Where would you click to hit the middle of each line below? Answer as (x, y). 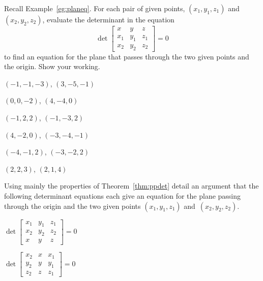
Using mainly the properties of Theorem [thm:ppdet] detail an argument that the (131, 186)
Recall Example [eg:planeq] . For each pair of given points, (95, 8)
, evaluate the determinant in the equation (108, 19)
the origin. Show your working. (52, 66)
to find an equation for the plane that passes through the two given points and (127, 56)
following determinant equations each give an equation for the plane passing (123, 196)
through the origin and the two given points (72, 206)
